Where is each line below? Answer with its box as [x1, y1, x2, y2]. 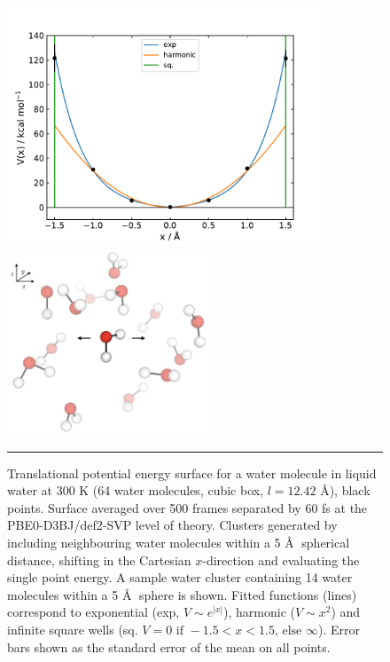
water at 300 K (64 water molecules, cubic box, [7, 481, 264, 500]
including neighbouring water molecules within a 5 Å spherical [7, 533, 350, 551]
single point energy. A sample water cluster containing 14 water [7, 568, 353, 587]
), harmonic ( [223, 603, 295, 621]
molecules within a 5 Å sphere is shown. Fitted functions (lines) [7, 585, 357, 603]
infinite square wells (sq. [7, 619, 138, 638]
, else [274, 624, 302, 637]
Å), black [320, 481, 370, 500]
